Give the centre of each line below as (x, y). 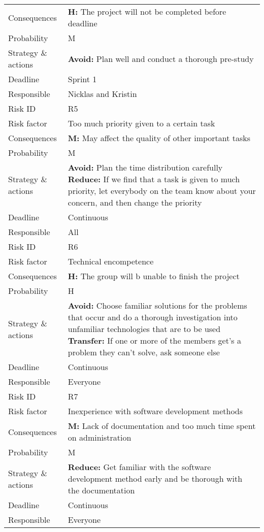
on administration (100, 437)
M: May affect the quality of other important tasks (159, 138)
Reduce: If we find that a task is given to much (154, 179)
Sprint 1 (82, 79)
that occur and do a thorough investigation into (153, 317)
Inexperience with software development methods (155, 411)
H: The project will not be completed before (147, 11)
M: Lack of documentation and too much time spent (162, 426)
